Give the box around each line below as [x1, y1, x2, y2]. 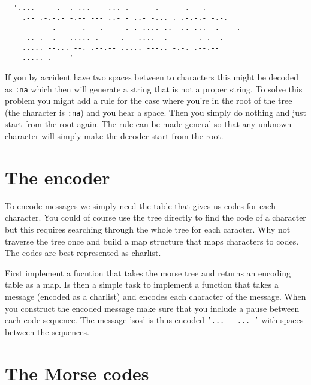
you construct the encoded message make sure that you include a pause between [5, 302, 300, 314]
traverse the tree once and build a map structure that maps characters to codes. [5, 234, 299, 247]
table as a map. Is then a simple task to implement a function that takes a [5, 278, 279, 291]
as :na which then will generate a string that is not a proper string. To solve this [5, 82, 303, 95]
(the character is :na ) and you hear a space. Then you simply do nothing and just [5, 106, 306, 118]
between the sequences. [5, 325, 89, 338]
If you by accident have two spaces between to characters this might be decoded [5, 70, 298, 83]
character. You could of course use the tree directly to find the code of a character [5, 211, 306, 224]
